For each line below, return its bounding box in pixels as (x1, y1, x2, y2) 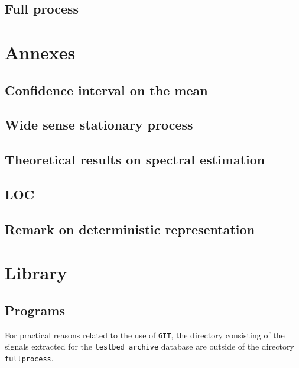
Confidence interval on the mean (5, 80, 208, 99)
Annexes (5, 40, 76, 64)
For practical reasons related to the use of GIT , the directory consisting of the (5, 328, 285, 341)
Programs (5, 301, 65, 319)
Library (5, 260, 67, 285)
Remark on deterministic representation (5, 219, 255, 238)
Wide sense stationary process (5, 115, 193, 134)
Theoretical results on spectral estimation (5, 150, 265, 169)
